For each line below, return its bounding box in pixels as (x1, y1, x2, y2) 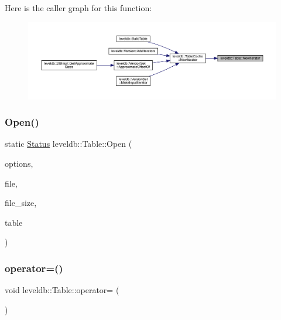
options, (5, 157, 33, 170)
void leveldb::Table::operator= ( (5, 284, 119, 296)
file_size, (5, 197, 37, 209)
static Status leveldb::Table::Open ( (5, 137, 132, 150)
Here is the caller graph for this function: (5, 2, 152, 13)
